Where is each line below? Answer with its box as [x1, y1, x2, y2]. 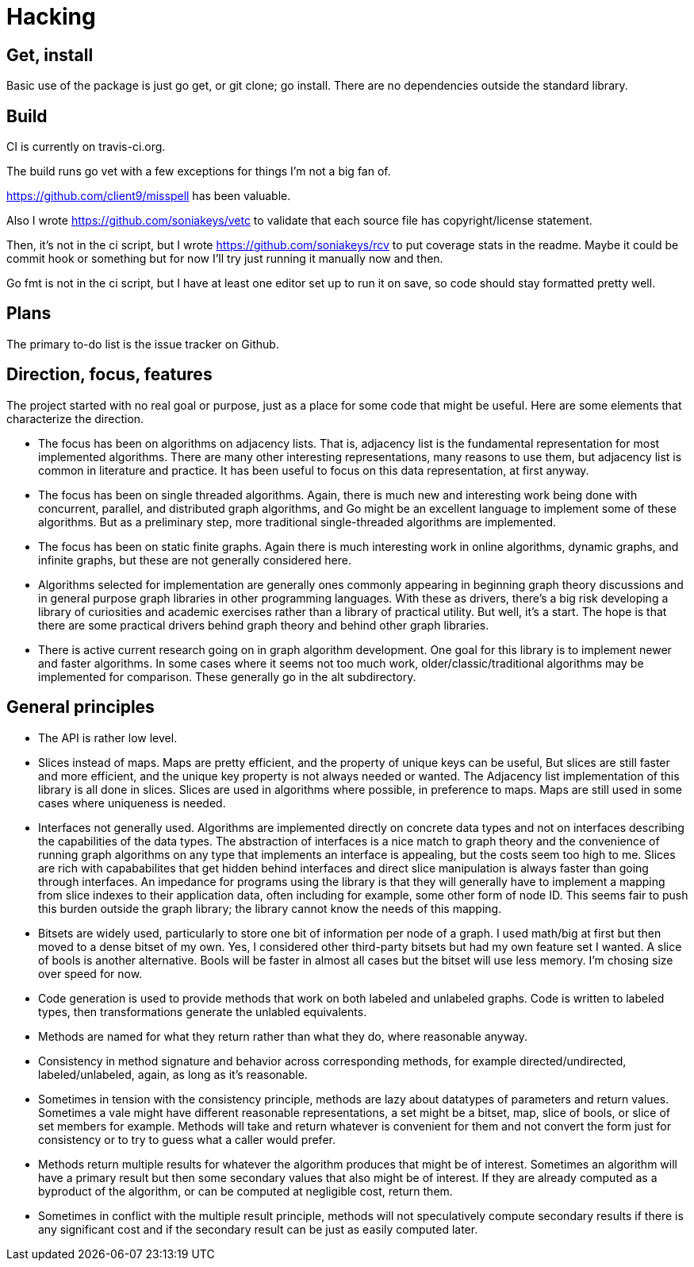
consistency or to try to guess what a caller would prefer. [38, 1132, 335, 1146]
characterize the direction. [6, 411, 144, 426]
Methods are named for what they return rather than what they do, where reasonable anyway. [38, 1029, 528, 1043]
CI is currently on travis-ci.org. [6, 140, 166, 154]
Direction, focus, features [6, 364, 213, 385]
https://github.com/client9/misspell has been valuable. [6, 189, 291, 203]
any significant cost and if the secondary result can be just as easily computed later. [38, 1222, 478, 1236]
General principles [6, 697, 155, 718]
